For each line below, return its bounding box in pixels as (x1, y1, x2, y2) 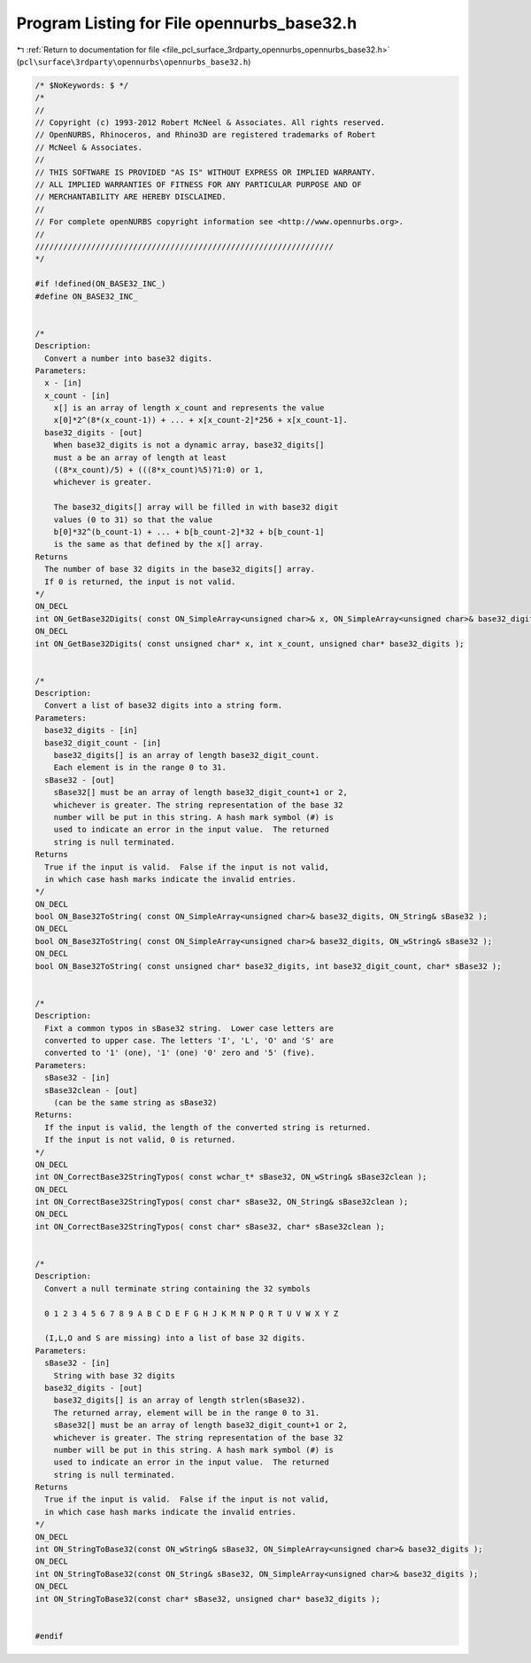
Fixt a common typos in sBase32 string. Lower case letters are (44, 1023, 335, 1033)
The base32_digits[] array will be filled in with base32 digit (53, 502, 339, 512)
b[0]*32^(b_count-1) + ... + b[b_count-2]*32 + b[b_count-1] (53, 527, 325, 536)
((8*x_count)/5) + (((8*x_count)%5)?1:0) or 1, (53, 465, 265, 475)
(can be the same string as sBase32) (53, 1097, 218, 1107)
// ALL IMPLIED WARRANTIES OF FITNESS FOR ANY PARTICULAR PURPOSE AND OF (35, 180, 362, 190)
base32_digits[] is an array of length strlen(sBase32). (53, 1395, 306, 1405)
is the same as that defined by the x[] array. (53, 539, 265, 550)
